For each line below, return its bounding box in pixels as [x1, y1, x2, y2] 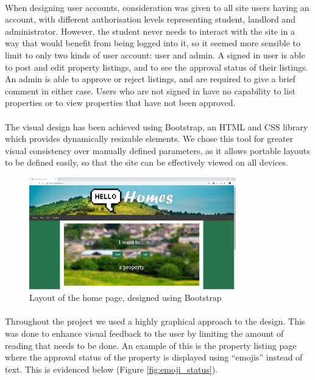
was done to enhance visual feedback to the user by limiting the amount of [5, 326, 284, 339]
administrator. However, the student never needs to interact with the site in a [5, 24, 296, 37]
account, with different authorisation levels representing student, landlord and [5, 13, 296, 26]
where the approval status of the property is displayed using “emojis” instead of [5, 351, 303, 364]
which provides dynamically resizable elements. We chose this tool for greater [5, 132, 294, 145]
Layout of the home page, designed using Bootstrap [29, 291, 222, 304]
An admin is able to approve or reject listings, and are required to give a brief [5, 72, 296, 85]
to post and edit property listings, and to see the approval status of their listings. [5, 60, 308, 73]
